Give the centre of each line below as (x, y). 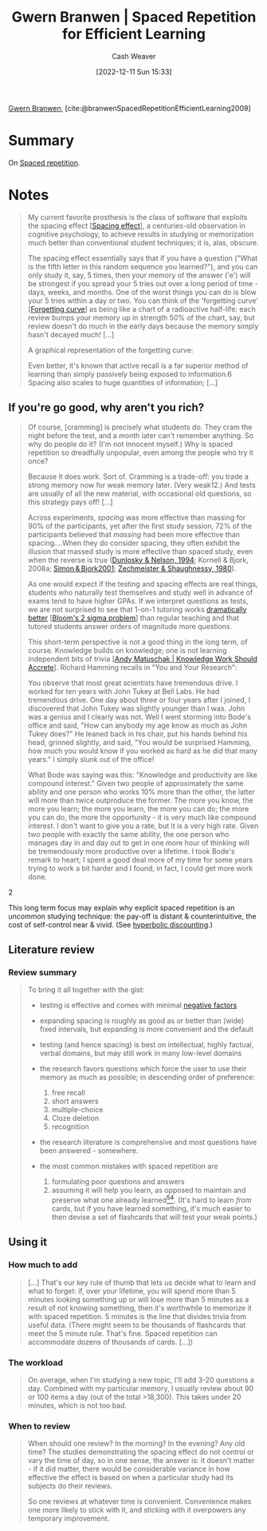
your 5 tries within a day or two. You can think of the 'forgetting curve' (143, 301)
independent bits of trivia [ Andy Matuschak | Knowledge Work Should (142, 659)
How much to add (43, 1265)
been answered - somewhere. (89, 1150)
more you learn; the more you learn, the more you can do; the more (138, 808)
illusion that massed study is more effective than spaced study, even (140, 551)
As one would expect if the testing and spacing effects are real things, (143, 584)
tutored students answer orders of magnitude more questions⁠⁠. (130, 626)
